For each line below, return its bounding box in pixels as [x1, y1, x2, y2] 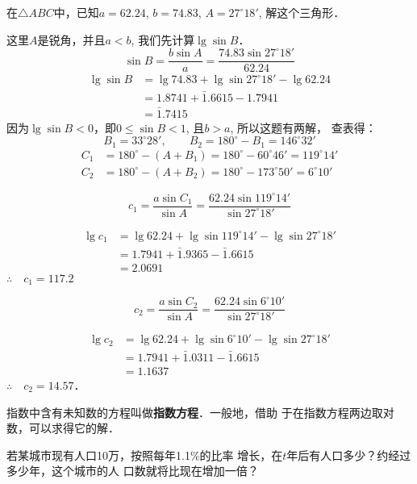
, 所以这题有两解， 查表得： [230, 119, 377, 136]
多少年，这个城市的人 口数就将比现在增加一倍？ [6, 462, 259, 479]
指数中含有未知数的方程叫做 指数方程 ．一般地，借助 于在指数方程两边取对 [6, 403, 394, 420]
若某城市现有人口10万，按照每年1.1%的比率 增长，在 [6, 446, 283, 463]
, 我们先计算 [131, 31, 195, 48]
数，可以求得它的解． [6, 419, 119, 436]
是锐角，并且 [37, 31, 106, 48]
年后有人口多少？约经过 [286, 446, 411, 463]
